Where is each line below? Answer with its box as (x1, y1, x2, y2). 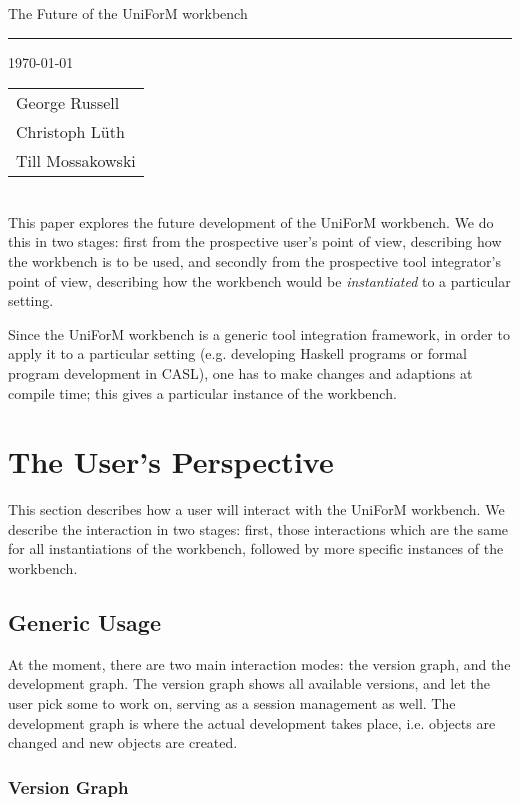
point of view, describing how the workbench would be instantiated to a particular (8, 270, 511, 291)
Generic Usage (8, 607, 161, 638)
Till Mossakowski (16, 149, 136, 173)
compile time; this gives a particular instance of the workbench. (8, 382, 397, 403)
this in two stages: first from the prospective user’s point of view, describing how (8, 231, 502, 252)
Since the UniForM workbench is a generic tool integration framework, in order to (8, 323, 510, 344)
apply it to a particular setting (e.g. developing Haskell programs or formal (8, 343, 467, 364)
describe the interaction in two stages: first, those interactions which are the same (8, 518, 509, 539)
